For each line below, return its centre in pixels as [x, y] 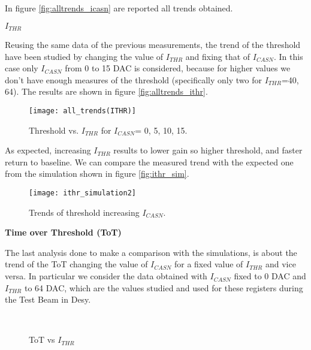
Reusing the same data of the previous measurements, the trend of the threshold [153, 45]
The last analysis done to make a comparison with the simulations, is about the [151, 252]
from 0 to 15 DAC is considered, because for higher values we [178, 68]
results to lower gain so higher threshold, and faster [208, 150]
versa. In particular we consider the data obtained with [106, 276]
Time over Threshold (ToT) [63, 232]
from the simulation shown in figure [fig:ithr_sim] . [97, 174]
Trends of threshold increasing [84, 212]
